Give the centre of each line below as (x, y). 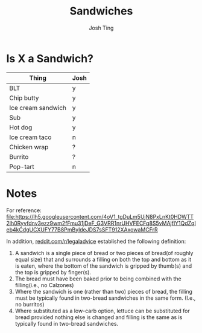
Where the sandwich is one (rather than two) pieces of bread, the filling (104, 291)
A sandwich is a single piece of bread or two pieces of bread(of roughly (104, 253)
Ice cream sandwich (38, 108)
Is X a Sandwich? (50, 58)
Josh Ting (101, 28)
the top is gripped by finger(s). (53, 272)
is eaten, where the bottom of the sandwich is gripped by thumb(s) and (103, 266)
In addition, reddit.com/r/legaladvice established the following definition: (96, 241)
